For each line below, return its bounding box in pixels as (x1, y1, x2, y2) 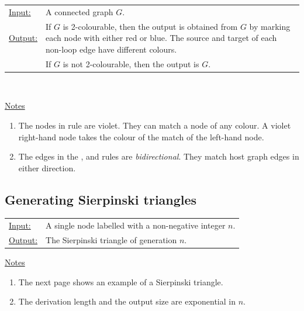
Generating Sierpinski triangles (5, 190, 197, 208)
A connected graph (46, 5, 113, 18)
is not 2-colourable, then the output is (63, 57, 199, 70)
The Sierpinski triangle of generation (46, 234, 177, 246)
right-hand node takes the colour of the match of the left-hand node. (18, 130, 264, 143)
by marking (249, 20, 291, 32)
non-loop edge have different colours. (46, 43, 177, 55)
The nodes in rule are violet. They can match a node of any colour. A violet (18, 119, 291, 131)
